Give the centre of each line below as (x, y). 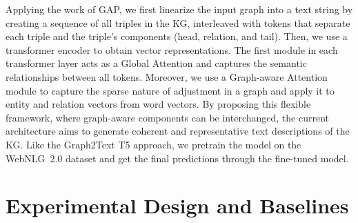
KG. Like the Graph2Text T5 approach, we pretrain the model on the (153, 144)
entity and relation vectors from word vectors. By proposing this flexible (158, 104)
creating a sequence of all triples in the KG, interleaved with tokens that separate (178, 22)
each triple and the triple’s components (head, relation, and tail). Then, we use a (177, 36)
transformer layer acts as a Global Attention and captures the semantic (156, 63)
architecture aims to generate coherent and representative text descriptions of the (178, 131)
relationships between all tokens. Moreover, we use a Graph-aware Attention (167, 76)
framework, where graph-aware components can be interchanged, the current (167, 117)
